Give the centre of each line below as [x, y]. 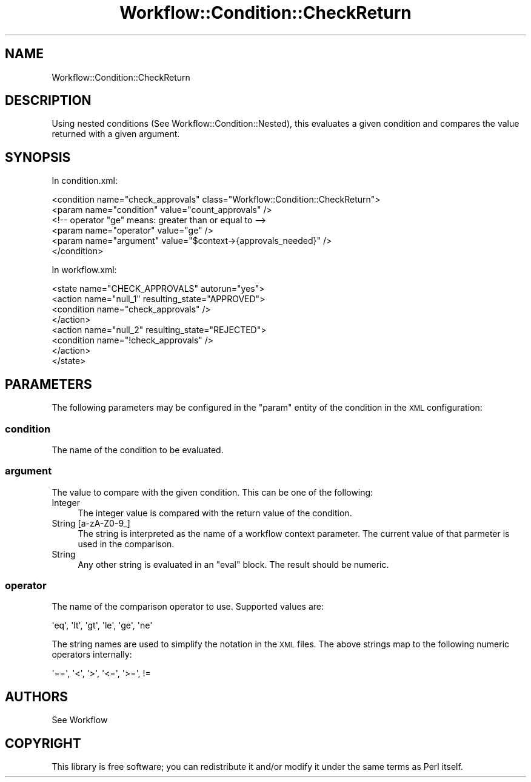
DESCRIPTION [48, 101]
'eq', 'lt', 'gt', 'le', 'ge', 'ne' [102, 625]
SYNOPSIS [38, 157]
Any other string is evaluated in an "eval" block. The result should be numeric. [233, 564]
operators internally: [92, 655]
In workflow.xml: [84, 270]
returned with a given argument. [116, 134]
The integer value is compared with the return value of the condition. [215, 513]
